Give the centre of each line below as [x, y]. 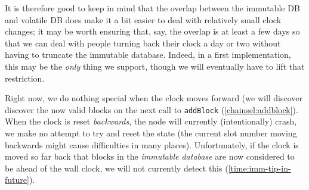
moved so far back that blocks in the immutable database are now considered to [150, 156]
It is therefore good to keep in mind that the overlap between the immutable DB [152, 8]
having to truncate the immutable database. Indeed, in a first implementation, [148, 54]
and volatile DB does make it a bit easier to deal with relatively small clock [143, 19]
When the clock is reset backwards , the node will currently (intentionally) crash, [151, 121]
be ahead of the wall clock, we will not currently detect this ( [117, 168]
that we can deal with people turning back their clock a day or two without [143, 43]
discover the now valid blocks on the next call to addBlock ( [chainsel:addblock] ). [152, 109]
